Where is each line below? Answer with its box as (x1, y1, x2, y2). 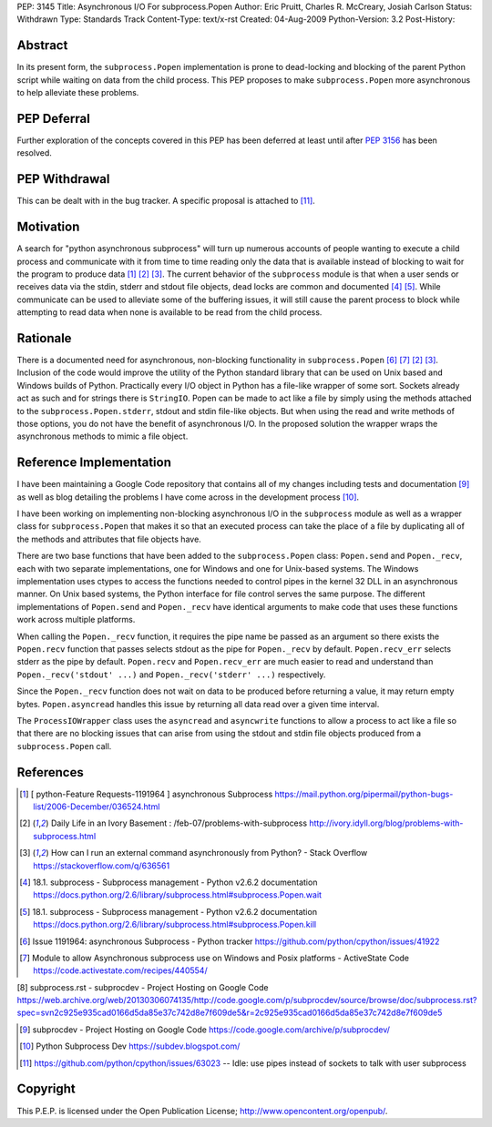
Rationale (16, 330, 72, 346)
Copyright (16, 1081, 77, 1097)
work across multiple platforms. (16, 614, 136, 625)
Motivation (16, 219, 80, 235)
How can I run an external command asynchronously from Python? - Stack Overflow (50, 848, 368, 858)
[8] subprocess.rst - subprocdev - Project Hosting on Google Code (16, 981, 269, 992)
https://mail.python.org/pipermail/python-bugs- (274, 788, 454, 799)
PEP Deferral (16, 110, 90, 127)
